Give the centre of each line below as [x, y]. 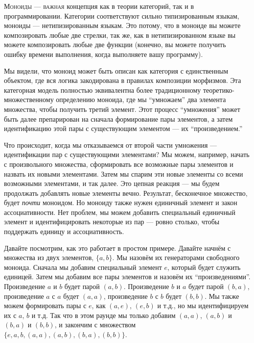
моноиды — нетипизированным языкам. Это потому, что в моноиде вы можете [122, 25]
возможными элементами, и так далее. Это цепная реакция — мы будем [112, 183]
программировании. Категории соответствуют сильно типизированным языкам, [122, 15]
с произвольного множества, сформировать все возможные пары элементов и [119, 164]
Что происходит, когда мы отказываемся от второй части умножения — [111, 145]
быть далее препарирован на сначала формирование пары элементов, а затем [118, 119]
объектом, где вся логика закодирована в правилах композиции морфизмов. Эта [123, 80]
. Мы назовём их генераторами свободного [176, 257]
